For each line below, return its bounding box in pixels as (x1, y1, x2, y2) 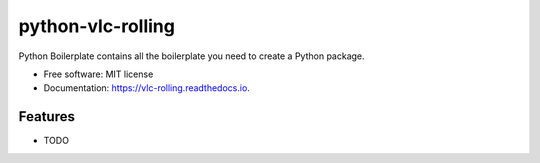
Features (18, 108, 75, 125)
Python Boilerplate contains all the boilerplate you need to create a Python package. (18, 50, 365, 62)
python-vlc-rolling (18, 15, 175, 37)
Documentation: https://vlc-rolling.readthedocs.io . (43, 82, 250, 94)
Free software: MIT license (43, 68, 154, 80)
